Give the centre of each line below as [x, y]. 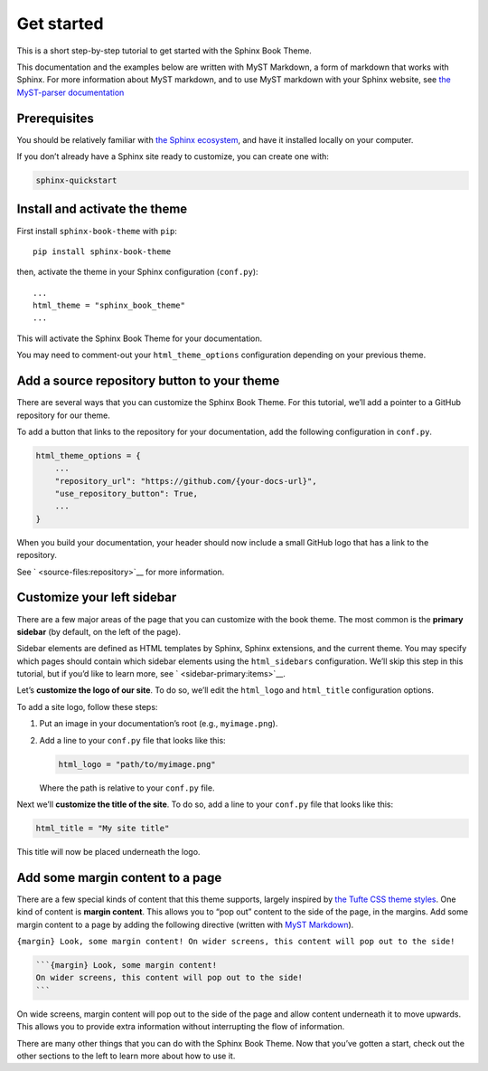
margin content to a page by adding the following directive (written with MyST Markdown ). [185, 924]
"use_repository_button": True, [127, 494]
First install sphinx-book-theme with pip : [97, 231]
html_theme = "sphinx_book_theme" [109, 306]
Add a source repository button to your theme [148, 381]
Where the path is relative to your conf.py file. [127, 788]
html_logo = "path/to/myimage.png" [137, 764]
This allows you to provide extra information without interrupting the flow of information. [181, 1027]
